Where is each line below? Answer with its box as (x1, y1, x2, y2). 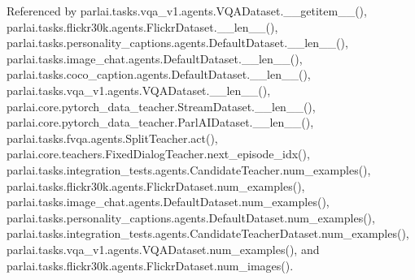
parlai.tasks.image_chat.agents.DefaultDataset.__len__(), (7, 50, 303, 67)
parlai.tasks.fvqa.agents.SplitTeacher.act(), (7, 129, 218, 146)
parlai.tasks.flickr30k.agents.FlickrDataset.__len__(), (7, 18, 278, 35)
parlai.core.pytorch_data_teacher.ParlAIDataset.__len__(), (7, 114, 314, 131)
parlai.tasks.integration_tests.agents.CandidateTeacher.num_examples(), (7, 161, 371, 178)
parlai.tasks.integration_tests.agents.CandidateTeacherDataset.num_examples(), (7, 225, 409, 242)
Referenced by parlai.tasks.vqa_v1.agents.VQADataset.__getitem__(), (7, 2, 367, 19)
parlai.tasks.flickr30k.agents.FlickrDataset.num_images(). (7, 256, 294, 274)
